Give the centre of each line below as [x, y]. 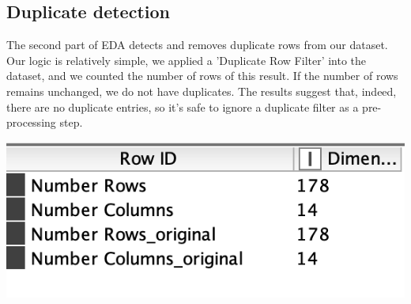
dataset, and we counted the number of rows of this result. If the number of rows [202, 76]
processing [31, 122]
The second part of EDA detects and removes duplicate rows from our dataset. [197, 45]
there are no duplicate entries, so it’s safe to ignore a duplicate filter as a [183, 106]
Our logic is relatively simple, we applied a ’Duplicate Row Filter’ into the [187, 60]
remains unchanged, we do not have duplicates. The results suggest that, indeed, [202, 91]
